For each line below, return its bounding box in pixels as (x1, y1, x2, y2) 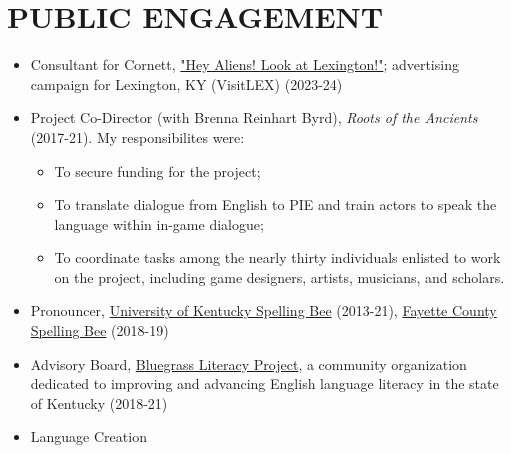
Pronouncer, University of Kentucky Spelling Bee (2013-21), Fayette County (30, 300, 497, 321)
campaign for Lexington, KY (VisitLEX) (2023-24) (30, 73, 343, 94)
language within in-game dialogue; (54, 213, 264, 234)
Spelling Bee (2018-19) (30, 320, 169, 341)
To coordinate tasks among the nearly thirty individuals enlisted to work (54, 247, 501, 268)
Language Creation (30, 426, 147, 447)
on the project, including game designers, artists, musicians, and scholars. (54, 266, 505, 287)
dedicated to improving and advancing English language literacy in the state (30, 373, 499, 394)
